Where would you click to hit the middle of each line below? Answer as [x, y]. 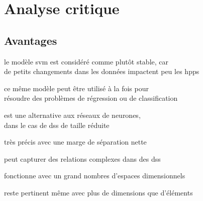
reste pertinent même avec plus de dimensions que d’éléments [98, 192]
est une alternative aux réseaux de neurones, [72, 115]
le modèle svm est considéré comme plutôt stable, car [86, 61]
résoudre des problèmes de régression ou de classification [91, 98]
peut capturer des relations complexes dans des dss [82, 158]
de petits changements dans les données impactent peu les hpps [102, 71]
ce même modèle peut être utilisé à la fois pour [76, 88]
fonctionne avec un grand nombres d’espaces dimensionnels [95, 176]
